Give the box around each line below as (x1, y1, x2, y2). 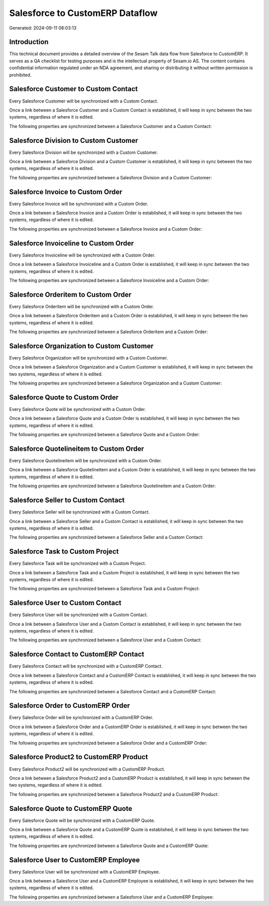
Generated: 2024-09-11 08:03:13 (9, 25, 77, 31)
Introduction (9, 38, 49, 46)
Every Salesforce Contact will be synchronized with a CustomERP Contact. (9, 663, 163, 669)
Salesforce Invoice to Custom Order (9, 187, 123, 196)
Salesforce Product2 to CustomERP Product (9, 753, 148, 762)
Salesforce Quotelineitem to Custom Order (9, 444, 144, 453)
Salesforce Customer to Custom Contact (9, 85, 138, 93)
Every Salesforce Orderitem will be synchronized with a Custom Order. (9, 303, 154, 309)
